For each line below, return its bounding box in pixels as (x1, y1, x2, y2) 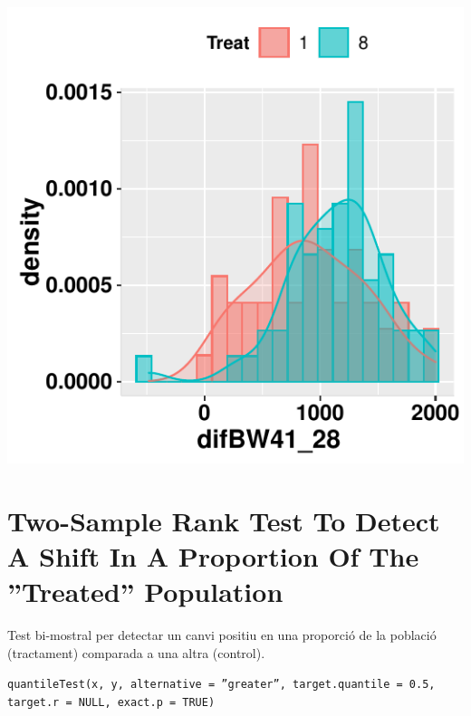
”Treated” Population (7, 573, 284, 610)
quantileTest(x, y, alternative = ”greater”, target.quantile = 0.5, (7, 678, 436, 692)
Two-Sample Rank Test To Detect (7, 501, 440, 539)
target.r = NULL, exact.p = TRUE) (7, 695, 216, 709)
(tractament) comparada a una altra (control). (7, 643, 265, 662)
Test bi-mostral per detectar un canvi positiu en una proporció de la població (7, 625, 437, 644)
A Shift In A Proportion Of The (7, 537, 419, 574)
